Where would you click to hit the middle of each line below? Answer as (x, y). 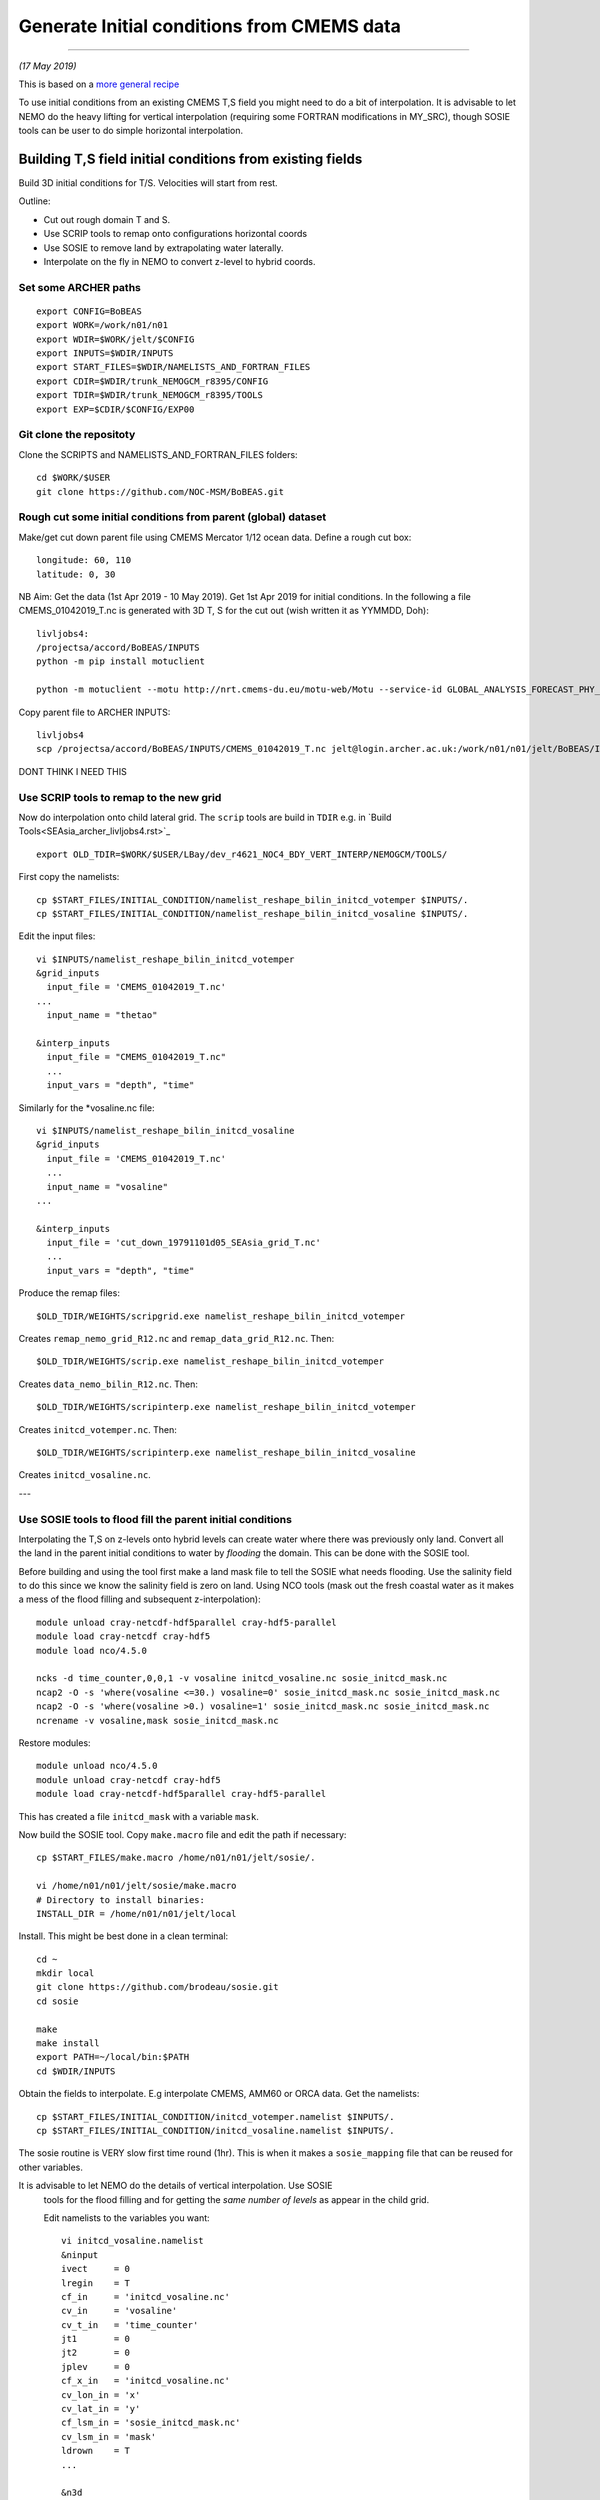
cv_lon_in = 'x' (101, 2394)
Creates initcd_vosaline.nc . (85, 1475)
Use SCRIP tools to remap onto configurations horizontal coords (175, 234)
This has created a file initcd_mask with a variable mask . (138, 1816)
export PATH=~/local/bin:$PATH (113, 2057)
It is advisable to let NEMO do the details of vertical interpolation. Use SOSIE (175, 2186)
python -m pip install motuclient (120, 661)
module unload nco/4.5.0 (97, 1766)
